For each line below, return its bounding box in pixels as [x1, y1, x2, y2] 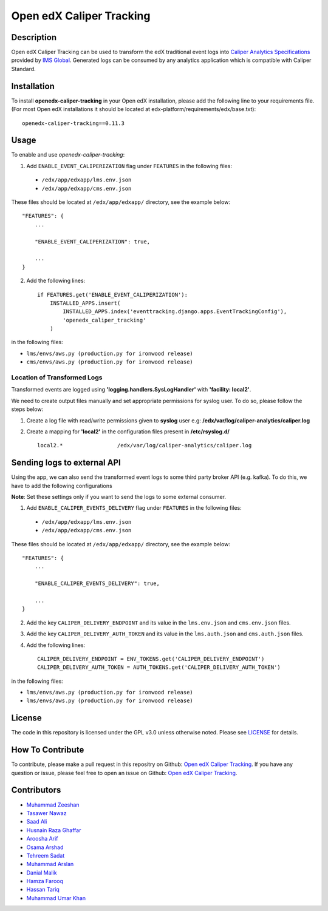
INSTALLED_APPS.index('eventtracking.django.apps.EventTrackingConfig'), [63, 308, 287, 315]
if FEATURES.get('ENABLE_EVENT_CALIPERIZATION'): [37, 291, 188, 298]
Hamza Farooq [26, 878, 64, 885]
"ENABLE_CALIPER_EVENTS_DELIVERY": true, [34, 580, 160, 587]
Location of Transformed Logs [11, 373, 103, 382]
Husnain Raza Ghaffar [26, 826, 81, 834]
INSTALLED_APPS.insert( [49, 299, 121, 306]
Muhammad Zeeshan [26, 801, 80, 808]
